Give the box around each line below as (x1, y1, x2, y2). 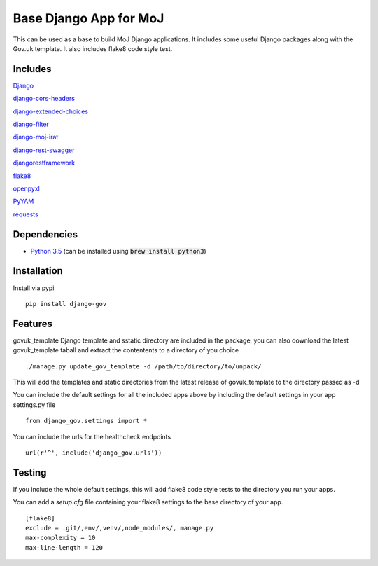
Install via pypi (13, 284, 55, 292)
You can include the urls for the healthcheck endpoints (13, 432, 171, 441)
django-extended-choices (13, 107, 89, 116)
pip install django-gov (25, 300, 107, 308)
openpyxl (13, 184, 40, 193)
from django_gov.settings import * (25, 417, 148, 425)
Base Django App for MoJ (13, 11, 164, 26)
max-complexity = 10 (25, 534, 96, 542)
